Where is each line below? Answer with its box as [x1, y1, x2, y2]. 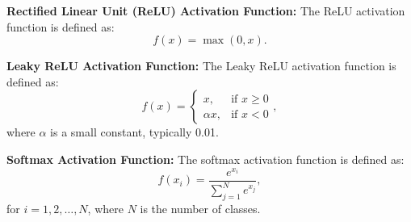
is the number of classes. [140, 199, 261, 216]
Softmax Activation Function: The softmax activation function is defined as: [6, 150, 405, 167]
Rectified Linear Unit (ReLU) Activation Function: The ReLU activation [6, 2, 405, 19]
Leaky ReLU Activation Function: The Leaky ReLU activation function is [6, 57, 396, 74]
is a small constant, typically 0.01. [50, 124, 219, 140]
